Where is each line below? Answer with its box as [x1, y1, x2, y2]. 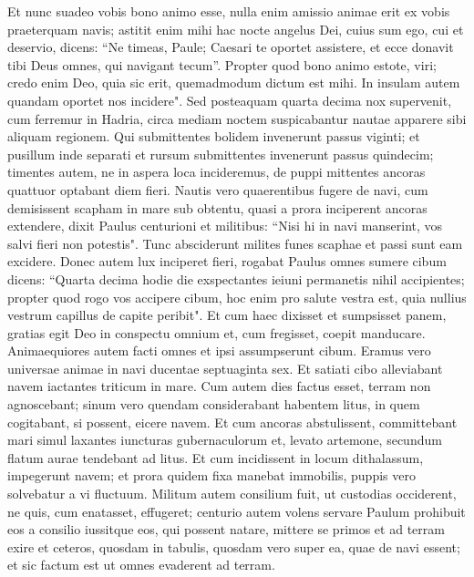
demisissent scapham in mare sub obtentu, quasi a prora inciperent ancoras [7, 198, 428, 217]
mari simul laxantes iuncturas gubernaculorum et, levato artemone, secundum [7, 430, 442, 449]
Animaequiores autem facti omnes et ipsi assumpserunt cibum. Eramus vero [7, 341, 431, 360]
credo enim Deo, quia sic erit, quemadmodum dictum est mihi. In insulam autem [7, 73, 460, 92]
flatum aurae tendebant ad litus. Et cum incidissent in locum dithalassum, [7, 448, 424, 467]
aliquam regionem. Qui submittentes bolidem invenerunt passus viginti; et [7, 127, 420, 146]
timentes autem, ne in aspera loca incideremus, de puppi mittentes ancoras [7, 162, 426, 181]
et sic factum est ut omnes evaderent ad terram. [7, 555, 275, 574]
